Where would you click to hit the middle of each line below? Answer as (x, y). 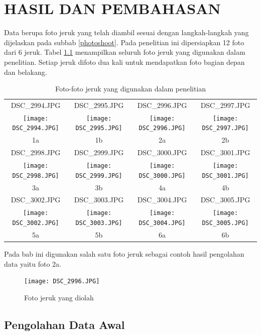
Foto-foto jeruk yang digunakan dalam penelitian (130, 89)
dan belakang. (26, 72)
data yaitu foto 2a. (33, 263)
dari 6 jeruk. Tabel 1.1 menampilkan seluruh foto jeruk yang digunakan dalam (125, 52)
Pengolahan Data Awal (64, 324)
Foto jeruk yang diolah (59, 297)
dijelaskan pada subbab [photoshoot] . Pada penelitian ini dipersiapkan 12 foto (124, 42)
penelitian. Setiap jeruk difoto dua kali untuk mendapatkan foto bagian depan (124, 62)
